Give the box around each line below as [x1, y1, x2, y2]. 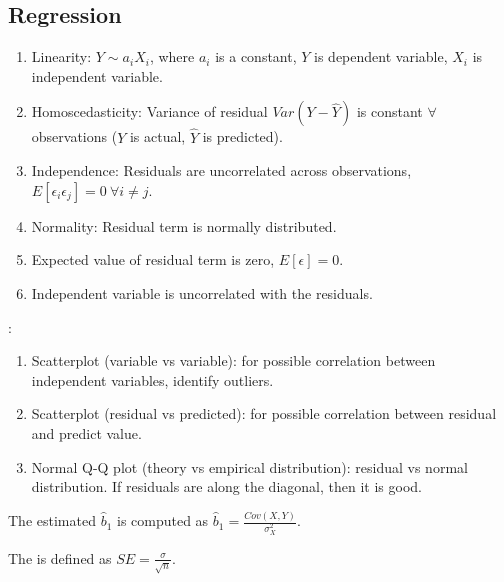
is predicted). [202, 126, 283, 147]
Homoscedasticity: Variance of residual [31, 101, 268, 122]
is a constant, [215, 46, 297, 67]
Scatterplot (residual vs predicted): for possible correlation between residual [31, 403, 497, 424]
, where [149, 46, 195, 67]
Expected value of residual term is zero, [31, 249, 275, 270]
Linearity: [31, 46, 92, 67]
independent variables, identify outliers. [31, 369, 274, 390]
